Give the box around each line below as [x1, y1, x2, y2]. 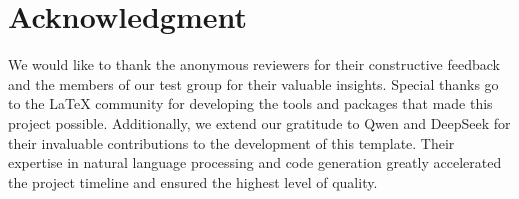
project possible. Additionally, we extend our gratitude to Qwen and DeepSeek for [8, 112, 511, 133]
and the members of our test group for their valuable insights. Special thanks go [8, 73, 499, 94]
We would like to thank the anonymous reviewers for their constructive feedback [8, 54, 500, 75]
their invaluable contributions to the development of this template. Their [8, 132, 455, 153]
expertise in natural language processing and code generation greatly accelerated [8, 152, 502, 173]
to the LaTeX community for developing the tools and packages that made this [8, 93, 493, 114]
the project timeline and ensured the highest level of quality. [8, 171, 378, 192]
